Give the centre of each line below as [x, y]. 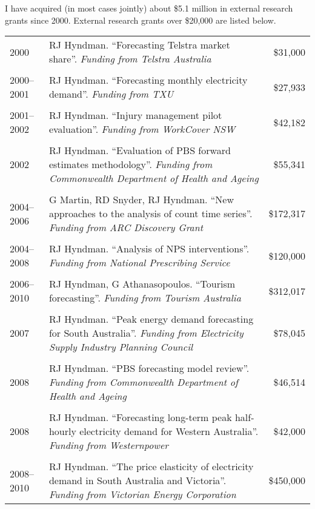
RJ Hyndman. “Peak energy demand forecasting [151, 319]
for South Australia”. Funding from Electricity [146, 333]
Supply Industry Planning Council [121, 347]
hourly [62, 431]
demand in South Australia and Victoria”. [138, 480]
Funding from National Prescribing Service [139, 263]
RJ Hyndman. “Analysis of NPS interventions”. [149, 249]
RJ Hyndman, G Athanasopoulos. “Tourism [142, 284]
